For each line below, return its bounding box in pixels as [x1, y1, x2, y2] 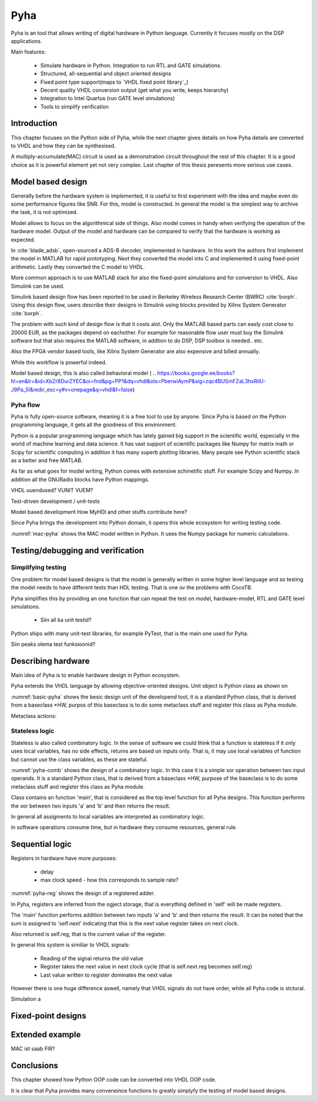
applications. [11, 37, 42, 44]
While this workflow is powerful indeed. [11, 358, 107, 365]
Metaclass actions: [11, 712, 57, 719]
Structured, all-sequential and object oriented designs [40, 70, 171, 77]
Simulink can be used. [11, 282, 65, 289]
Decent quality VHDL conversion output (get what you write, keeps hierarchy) [40, 86, 229, 94]
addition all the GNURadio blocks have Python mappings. [11, 476, 150, 483]
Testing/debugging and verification [11, 545, 144, 555]
